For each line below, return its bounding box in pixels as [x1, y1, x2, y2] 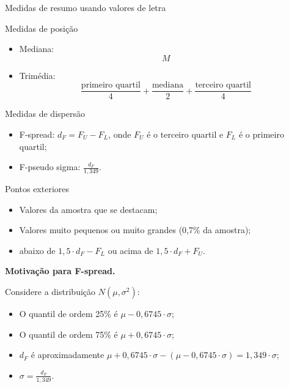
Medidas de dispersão [5, 107, 85, 120]
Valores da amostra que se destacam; [19, 203, 158, 215]
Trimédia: [19, 69, 56, 81]
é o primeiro [238, 128, 284, 141]
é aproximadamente [31, 348, 104, 361]
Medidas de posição [5, 21, 78, 34]
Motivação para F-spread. [5, 264, 115, 277]
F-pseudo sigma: [19, 160, 81, 173]
